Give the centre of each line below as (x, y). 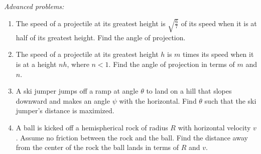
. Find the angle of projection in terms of (172, 64)
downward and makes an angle (63, 100)
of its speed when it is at (219, 23)
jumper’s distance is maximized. (65, 110)
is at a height (36, 64)
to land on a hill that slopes (189, 91)
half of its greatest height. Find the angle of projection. (101, 37)
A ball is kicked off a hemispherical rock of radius (92, 127)
